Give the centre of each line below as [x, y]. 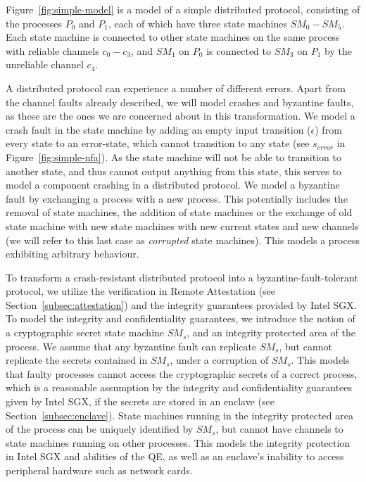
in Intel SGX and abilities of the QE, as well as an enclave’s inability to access [175, 456]
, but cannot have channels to [279, 429]
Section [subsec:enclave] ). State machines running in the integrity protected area [179, 415]
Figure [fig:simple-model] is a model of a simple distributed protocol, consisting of [183, 9]
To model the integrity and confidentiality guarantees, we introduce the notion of [181, 318]
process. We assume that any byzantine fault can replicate [131, 346]
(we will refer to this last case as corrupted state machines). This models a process [183, 240]
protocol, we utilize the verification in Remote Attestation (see [141, 291]
